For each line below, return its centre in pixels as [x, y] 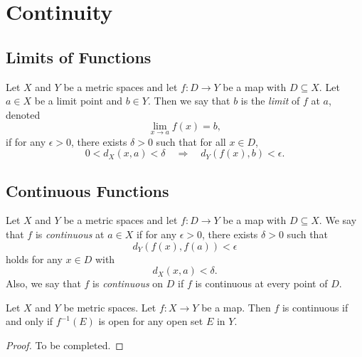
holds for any [34, 259]
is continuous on [128, 283]
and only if [30, 321]
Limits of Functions [79, 57]
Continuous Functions [87, 190]
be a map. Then [236, 307]
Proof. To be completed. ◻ [65, 345]
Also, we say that [43, 283]
